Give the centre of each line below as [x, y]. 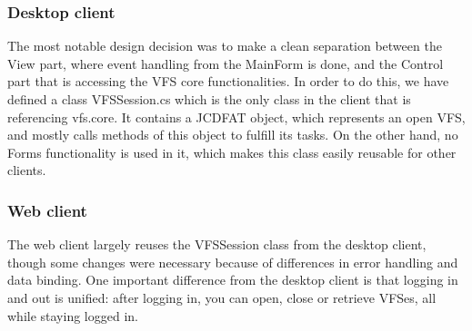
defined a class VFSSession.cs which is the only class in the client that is [209, 99]
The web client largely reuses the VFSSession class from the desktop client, [217, 244]
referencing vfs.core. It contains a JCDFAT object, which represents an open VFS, [236, 117]
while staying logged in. [73, 315]
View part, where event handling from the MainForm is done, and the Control [226, 63]
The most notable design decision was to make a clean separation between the [225, 46]
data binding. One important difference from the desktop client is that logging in [233, 280]
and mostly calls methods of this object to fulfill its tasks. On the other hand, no [233, 135]
